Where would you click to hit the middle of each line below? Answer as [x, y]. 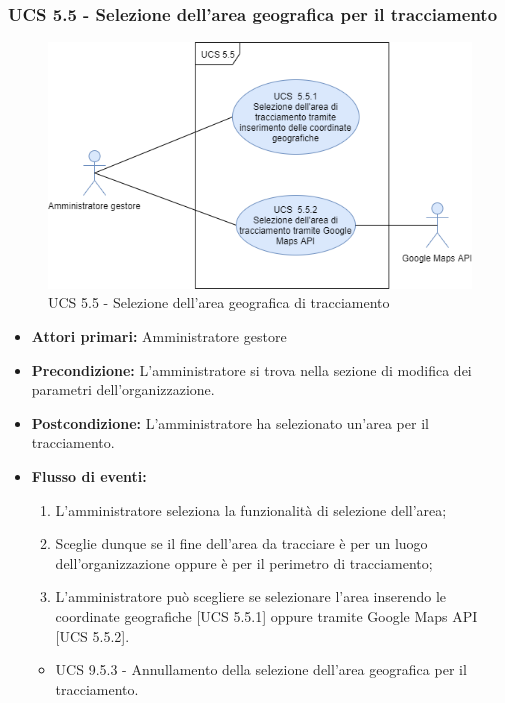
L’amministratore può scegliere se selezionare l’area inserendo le [251, 596]
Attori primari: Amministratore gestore [159, 336]
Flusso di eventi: [89, 476]
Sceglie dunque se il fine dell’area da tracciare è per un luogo [241, 543]
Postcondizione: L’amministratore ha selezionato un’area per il [230, 422]
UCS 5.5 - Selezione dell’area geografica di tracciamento [219, 302]
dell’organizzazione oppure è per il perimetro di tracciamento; [244, 562]
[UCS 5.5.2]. [92, 635]
